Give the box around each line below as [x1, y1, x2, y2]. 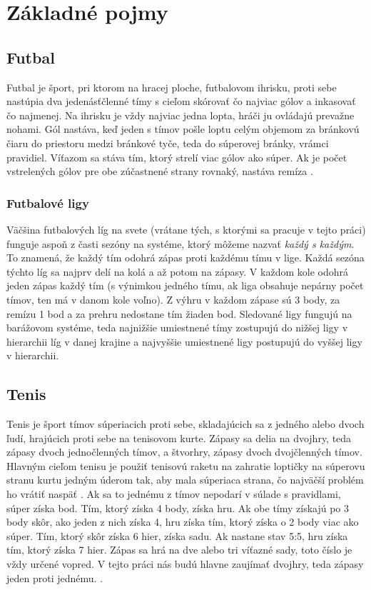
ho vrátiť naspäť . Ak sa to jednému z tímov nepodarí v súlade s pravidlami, [6, 486, 341, 501]
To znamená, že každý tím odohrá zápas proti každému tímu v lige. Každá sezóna [6, 250, 365, 265]
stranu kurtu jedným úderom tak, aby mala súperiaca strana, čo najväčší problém [6, 472, 364, 487]
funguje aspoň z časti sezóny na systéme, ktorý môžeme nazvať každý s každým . [6, 236, 355, 251]
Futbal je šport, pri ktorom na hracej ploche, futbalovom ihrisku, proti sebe [6, 79, 337, 94]
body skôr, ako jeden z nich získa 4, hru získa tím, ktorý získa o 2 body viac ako [6, 514, 359, 529]
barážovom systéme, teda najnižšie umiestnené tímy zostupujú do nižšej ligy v [6, 320, 348, 335]
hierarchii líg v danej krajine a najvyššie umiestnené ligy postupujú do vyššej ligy [6, 334, 362, 349]
